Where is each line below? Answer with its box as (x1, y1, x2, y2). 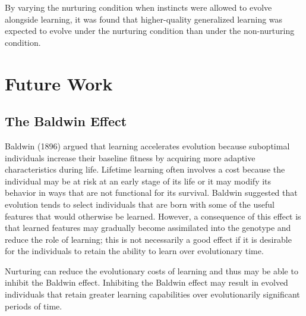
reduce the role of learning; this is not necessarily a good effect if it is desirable (5, 233, 292, 245)
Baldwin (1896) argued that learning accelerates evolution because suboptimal (5, 139, 290, 152)
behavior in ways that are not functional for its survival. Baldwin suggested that (5, 186, 298, 199)
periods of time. (5, 299, 62, 312)
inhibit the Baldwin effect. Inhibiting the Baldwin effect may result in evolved (5, 276, 288, 289)
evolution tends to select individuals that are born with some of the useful (5, 198, 275, 210)
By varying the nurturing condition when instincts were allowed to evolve (5, 1, 272, 13)
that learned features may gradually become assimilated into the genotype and (5, 221, 291, 234)
